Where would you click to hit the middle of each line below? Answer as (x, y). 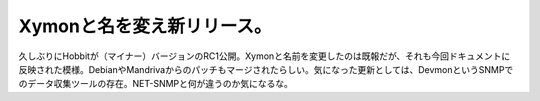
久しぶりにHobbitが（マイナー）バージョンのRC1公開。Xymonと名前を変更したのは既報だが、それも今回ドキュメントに (264, 56)
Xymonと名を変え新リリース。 (145, 26)
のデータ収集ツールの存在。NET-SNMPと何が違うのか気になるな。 (156, 84)
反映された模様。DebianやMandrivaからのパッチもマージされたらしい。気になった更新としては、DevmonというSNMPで (266, 69)
